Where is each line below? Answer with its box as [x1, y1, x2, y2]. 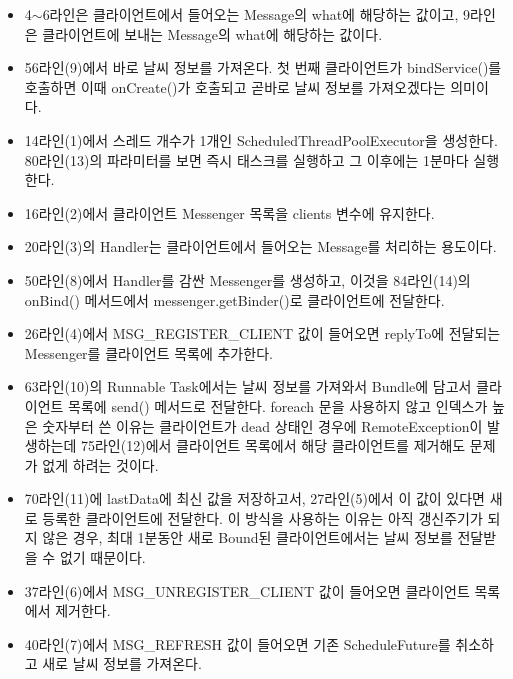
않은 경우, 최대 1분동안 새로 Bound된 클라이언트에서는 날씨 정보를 [42, 527, 453, 548]
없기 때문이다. [59, 547, 146, 568]
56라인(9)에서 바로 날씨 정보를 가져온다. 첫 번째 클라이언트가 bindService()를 [24, 57, 502, 78]
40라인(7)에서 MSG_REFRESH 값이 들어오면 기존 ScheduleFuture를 [24, 633, 451, 654]
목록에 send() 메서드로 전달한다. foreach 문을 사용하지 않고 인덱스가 [68, 395, 488, 416]
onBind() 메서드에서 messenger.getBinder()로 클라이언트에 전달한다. [24, 289, 445, 310]
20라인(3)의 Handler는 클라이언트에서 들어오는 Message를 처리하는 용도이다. [24, 236, 497, 257]
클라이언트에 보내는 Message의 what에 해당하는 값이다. [42, 23, 383, 44]
